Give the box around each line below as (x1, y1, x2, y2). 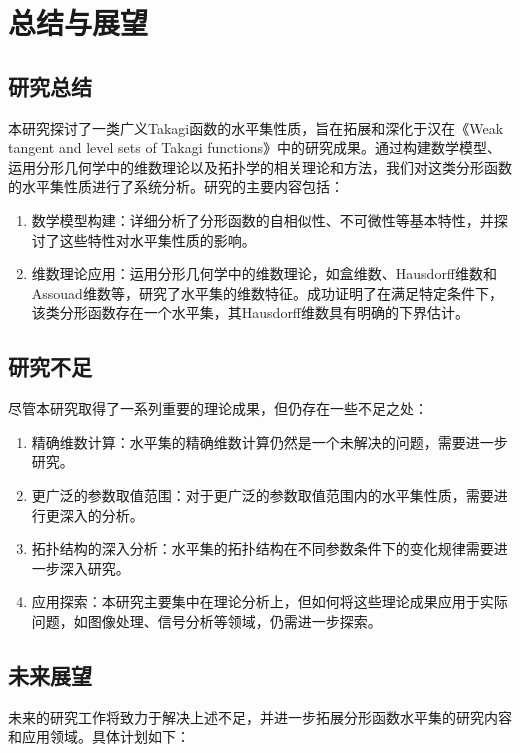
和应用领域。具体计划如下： (8, 726, 190, 747)
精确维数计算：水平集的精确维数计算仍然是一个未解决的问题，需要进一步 (31, 431, 508, 452)
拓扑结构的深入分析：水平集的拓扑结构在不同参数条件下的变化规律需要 (31, 538, 494, 559)
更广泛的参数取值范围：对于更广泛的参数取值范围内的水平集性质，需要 (31, 484, 494, 505)
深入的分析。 (59, 504, 144, 525)
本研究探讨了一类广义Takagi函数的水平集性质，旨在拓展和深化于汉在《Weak (8, 117, 504, 138)
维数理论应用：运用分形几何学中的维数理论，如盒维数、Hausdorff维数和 (31, 263, 498, 284)
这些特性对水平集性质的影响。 (59, 229, 256, 250)
